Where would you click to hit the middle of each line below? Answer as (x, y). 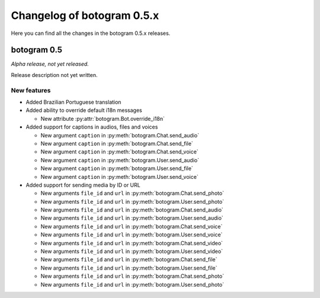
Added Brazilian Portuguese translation (73, 102)
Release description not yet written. (54, 75)
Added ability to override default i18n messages (84, 110)
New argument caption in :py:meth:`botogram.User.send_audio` (120, 160)
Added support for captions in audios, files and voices (92, 127)
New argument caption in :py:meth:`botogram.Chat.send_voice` (119, 152)
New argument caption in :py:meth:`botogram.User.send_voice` (119, 177)
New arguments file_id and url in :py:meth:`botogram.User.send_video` (132, 251)
